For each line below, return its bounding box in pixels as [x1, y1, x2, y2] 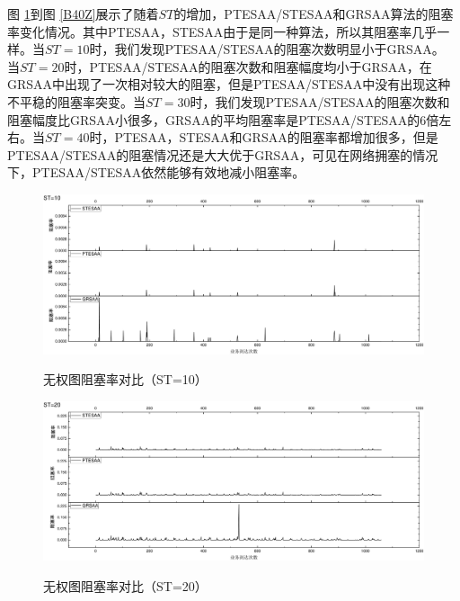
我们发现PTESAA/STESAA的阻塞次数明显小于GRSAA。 [114, 40, 445, 58]
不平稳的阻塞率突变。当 [7, 92, 146, 111]
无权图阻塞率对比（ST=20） [43, 576, 208, 595]
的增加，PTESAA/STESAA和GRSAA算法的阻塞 [173, 4, 454, 22]
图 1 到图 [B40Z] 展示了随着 [7, 4, 159, 22]
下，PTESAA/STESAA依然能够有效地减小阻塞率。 [7, 163, 305, 182]
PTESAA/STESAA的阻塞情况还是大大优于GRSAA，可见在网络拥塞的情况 [7, 145, 438, 164]
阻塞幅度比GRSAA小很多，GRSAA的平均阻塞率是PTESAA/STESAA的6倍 [7, 110, 439, 129]
